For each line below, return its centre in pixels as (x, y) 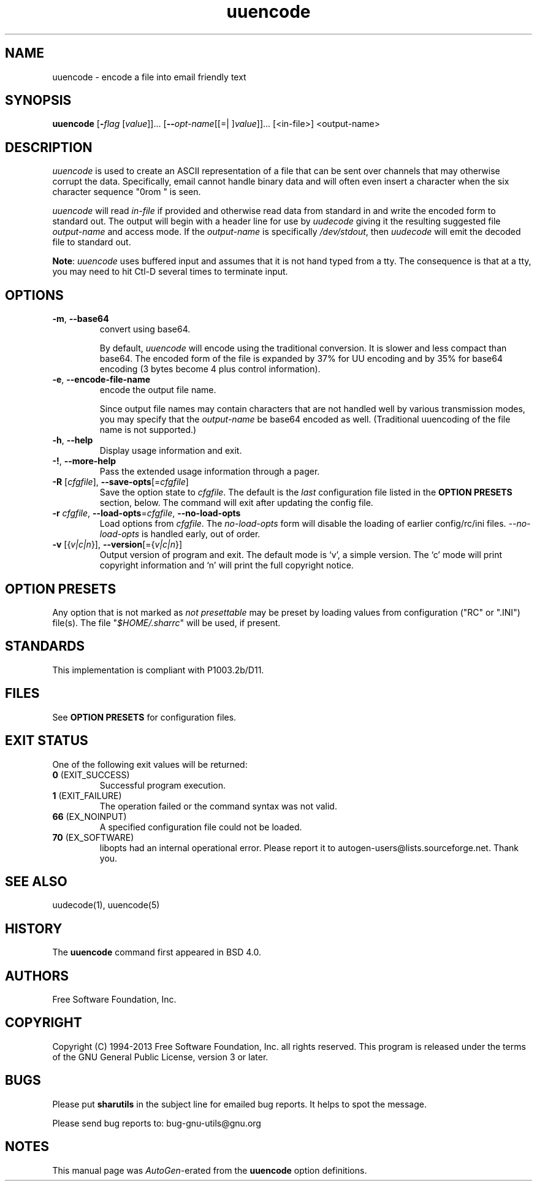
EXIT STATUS (47, 741)
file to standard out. (92, 242)
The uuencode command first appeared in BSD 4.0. (157, 952)
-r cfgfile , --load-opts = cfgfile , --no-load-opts (147, 513)
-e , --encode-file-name (101, 380)
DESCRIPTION (49, 147)
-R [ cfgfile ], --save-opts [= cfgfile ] (120, 482)
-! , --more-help (84, 461)
